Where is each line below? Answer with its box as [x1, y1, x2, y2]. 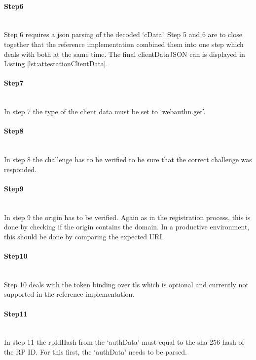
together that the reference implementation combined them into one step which [4, 39, 244, 49]
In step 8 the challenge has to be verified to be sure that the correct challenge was [4, 154, 252, 165]
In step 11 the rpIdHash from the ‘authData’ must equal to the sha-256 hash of [4, 337, 244, 347]
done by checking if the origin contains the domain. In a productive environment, [4, 222, 250, 232]
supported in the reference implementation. [4, 289, 135, 299]
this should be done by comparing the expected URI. [4, 231, 164, 241]
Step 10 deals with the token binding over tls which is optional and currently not [4, 279, 249, 289]
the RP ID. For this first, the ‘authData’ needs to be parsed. [4, 347, 187, 357]
